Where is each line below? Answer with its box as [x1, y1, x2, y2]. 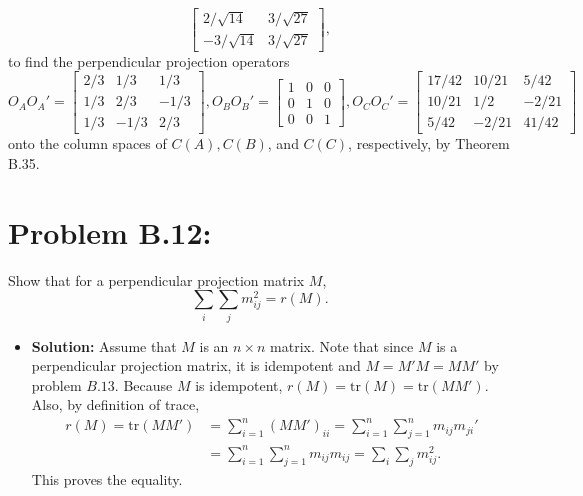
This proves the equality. [31, 468, 183, 489]
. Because [114, 374, 173, 395]
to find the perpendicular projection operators [8, 50, 290, 71]
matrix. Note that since [270, 335, 414, 356]
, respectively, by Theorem [348, 133, 510, 154]
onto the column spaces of [8, 133, 167, 154]
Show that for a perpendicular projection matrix [8, 269, 305, 290]
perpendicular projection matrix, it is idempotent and [31, 355, 361, 376]
